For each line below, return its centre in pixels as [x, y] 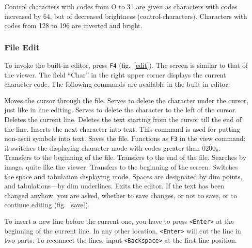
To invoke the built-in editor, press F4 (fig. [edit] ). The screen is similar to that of [126, 65]
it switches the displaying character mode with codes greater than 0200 [110, 147]
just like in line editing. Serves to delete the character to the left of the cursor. [121, 110]
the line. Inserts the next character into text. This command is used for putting [122, 129]
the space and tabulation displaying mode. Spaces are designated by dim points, [123, 176]
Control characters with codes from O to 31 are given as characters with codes [121, 6]
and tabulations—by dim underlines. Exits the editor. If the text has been [114, 186]
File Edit [22, 47]
